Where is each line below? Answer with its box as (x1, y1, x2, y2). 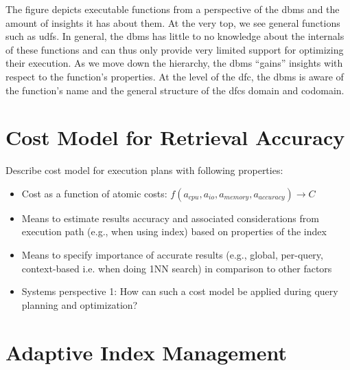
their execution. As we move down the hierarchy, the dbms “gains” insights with (5, 56, 343, 70)
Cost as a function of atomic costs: (21, 186, 167, 200)
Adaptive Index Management (5, 338, 288, 366)
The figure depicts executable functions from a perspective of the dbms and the (5, 2, 340, 16)
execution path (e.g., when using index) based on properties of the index (21, 224, 327, 239)
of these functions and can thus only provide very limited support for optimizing (5, 42, 344, 56)
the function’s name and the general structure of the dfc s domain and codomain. (5, 83, 345, 97)
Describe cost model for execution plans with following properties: (5, 163, 283, 177)
